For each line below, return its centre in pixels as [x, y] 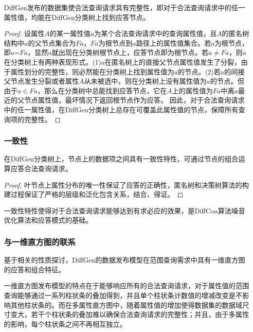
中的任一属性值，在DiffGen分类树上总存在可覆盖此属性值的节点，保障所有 [121, 109]
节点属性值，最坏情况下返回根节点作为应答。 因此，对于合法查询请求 [134, 100]
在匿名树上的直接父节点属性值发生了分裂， [173, 61]
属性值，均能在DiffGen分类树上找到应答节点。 [77, 17]
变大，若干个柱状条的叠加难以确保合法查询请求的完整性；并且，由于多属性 [130, 314]
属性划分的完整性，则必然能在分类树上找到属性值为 [92, 71]
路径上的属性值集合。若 [173, 43]
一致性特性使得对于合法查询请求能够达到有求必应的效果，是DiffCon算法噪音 [125, 210]
